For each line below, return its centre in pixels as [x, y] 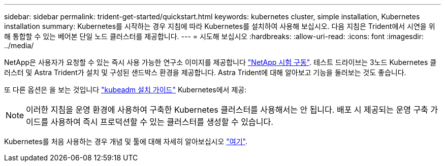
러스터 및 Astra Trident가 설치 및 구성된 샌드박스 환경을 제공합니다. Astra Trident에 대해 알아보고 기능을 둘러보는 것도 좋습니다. [205, 72]
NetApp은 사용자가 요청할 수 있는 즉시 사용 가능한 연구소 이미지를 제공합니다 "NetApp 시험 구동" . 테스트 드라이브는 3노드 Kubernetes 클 [220, 62]
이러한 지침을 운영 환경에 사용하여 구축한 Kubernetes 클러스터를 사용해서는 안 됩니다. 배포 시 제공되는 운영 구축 [227, 110]
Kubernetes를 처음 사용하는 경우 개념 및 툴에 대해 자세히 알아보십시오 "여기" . [126, 141]
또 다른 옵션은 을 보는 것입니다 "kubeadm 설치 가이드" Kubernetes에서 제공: [125, 90]
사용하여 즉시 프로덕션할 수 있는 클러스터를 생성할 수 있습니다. [162, 122]
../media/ [19, 45]
